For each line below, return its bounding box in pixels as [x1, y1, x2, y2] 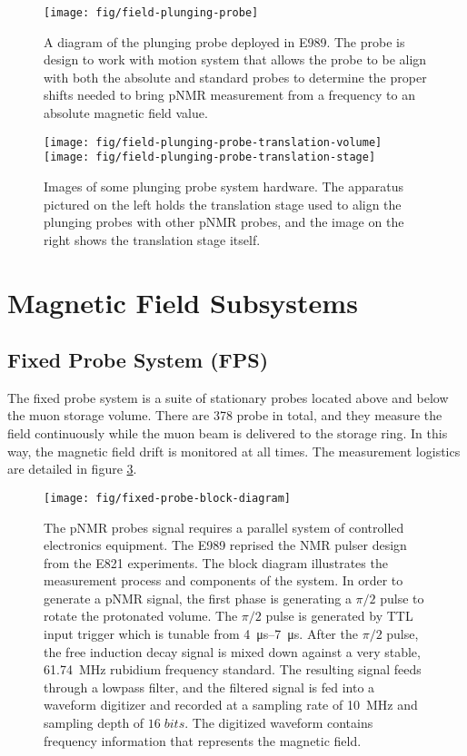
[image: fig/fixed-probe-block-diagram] [44, 491, 292, 505]
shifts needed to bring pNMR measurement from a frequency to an [44, 85, 415, 104]
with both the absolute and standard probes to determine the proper [44, 67, 427, 86]
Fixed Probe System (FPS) [7, 346, 269, 374]
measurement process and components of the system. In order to [44, 571, 403, 590]
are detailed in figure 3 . [7, 459, 137, 478]
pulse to [380, 588, 424, 607]
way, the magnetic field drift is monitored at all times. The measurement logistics [7, 441, 461, 460]
